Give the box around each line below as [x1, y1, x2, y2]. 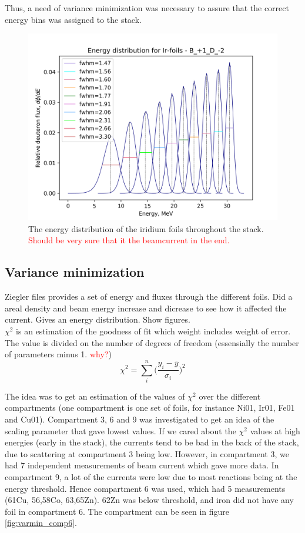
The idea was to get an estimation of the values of [5, 390, 185, 402]
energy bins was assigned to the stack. [5, 13, 142, 25]
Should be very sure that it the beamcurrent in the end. [28, 234, 230, 246]
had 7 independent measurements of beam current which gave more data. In [5, 459, 279, 471]
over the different [199, 390, 261, 402]
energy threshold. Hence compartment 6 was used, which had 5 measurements [5, 482, 286, 494]
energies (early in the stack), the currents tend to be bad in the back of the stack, [5, 436, 299, 448]
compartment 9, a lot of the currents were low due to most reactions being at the [5, 471, 297, 483]
